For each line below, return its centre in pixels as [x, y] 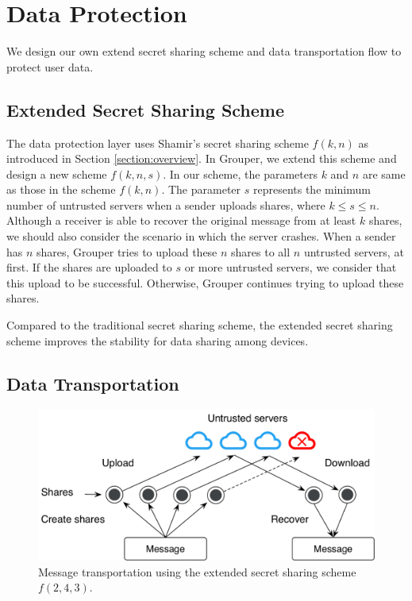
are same [384, 173]
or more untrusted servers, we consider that [291, 267]
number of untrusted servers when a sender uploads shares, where [166, 204]
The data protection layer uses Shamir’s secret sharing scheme [158, 143]
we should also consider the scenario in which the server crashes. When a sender [201, 236]
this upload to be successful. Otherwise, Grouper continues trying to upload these [205, 282]
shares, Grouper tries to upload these [127, 251]
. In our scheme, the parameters [240, 173]
